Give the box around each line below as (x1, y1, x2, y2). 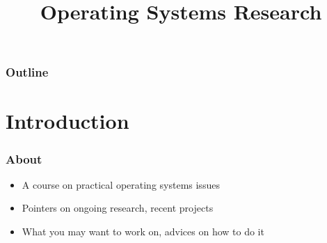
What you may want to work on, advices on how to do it (22, 224, 264, 239)
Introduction (6, 107, 129, 135)
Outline (6, 63, 49, 81)
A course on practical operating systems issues (22, 177, 220, 191)
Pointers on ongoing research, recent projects (22, 201, 214, 215)
